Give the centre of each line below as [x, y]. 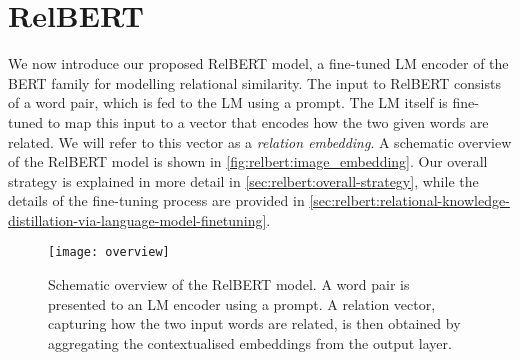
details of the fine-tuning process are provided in [156, 200]
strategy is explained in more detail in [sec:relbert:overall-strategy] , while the [243, 180]
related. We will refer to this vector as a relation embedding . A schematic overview [260, 141]
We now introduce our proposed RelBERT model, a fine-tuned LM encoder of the [258, 63]
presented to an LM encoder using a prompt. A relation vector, [242, 303]
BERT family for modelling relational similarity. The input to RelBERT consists [254, 82]
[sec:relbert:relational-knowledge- [409, 200]
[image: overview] [109, 252]
